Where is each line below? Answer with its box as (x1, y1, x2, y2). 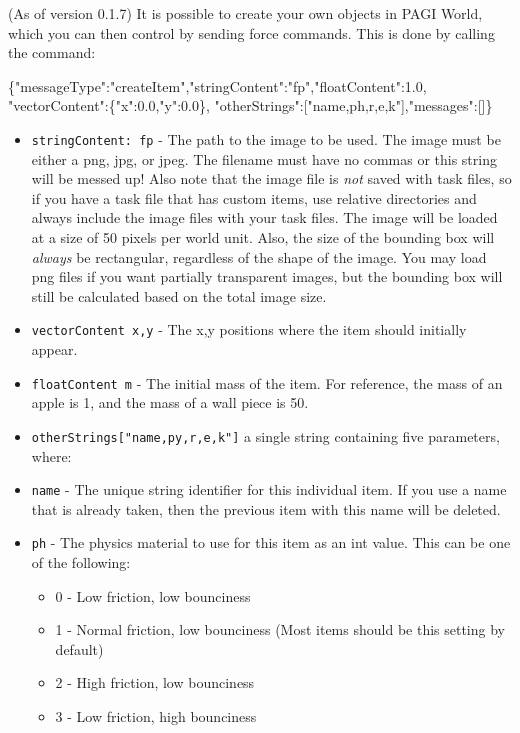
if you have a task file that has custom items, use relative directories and (31, 187, 477, 208)
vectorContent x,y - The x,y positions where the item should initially (31, 319, 467, 340)
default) (55, 638, 104, 659)
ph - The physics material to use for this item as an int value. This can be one (31, 532, 511, 553)
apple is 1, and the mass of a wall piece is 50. (31, 392, 309, 413)
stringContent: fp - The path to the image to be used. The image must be (31, 128, 501, 149)
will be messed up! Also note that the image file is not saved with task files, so (31, 168, 512, 189)
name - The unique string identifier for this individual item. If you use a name (31, 479, 507, 500)
